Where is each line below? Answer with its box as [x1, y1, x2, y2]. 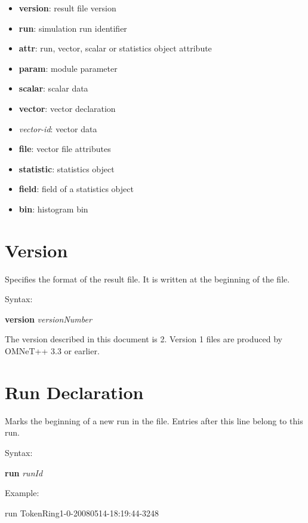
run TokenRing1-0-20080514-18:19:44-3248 [5, 506, 159, 519]
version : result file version [19, 2, 116, 14]
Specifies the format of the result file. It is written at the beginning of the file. [5, 272, 290, 285]
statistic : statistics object [19, 162, 115, 175]
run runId [5, 466, 43, 479]
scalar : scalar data [19, 82, 88, 95]
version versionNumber [5, 312, 92, 325]
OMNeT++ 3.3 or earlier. [5, 345, 100, 357]
